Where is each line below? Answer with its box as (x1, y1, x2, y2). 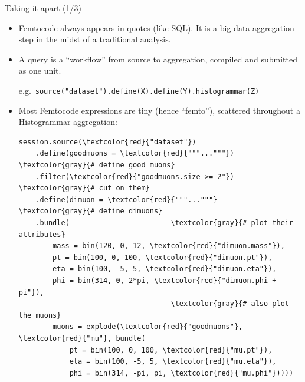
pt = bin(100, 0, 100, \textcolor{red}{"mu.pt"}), (69, 345, 273, 354)
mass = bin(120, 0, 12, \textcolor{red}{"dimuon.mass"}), (53, 242, 285, 251)
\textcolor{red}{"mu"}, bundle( (18, 334, 146, 343)
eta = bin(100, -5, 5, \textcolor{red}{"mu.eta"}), (69, 357, 277, 366)
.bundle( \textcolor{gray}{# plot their (35, 218, 294, 227)
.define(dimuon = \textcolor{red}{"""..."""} (35, 195, 218, 204)
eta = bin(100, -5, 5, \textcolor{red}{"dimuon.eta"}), (53, 265, 277, 274)
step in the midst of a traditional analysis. (18, 33, 171, 45)
